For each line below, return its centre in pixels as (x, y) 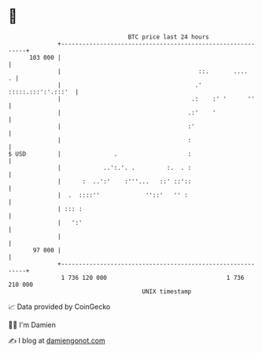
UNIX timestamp (167, 291)
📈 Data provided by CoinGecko (59, 307)
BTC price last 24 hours (169, 37)
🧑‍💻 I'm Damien (32, 325)
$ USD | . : (100, 154)
